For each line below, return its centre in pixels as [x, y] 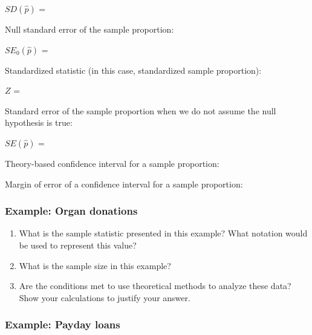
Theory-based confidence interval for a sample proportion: [112, 163]
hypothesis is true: [39, 122]
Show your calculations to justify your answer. [105, 297]
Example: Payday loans [63, 324]
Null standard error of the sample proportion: [89, 29]
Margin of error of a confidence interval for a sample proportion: [124, 184]
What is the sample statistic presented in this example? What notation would [163, 233]
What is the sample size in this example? [95, 265]
